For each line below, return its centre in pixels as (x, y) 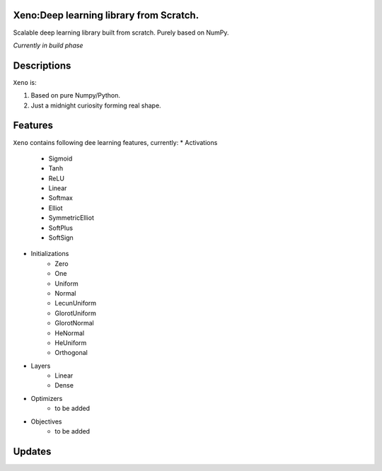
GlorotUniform (76, 313)
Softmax (61, 198)
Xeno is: (25, 82)
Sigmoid (60, 158)
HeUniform (71, 342)
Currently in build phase (48, 45)
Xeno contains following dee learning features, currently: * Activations (115, 142)
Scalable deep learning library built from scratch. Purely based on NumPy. (121, 33)
